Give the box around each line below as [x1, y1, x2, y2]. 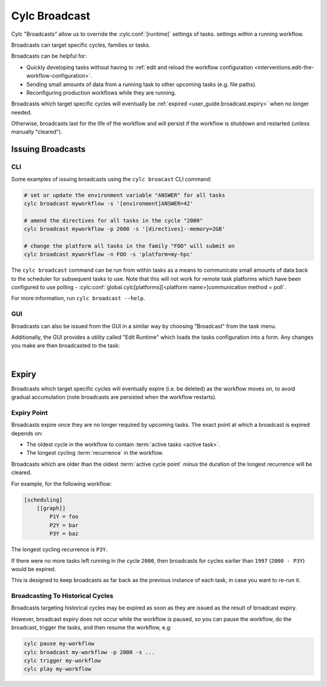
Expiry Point [11, 408, 48, 417]
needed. [11, 109, 32, 116]
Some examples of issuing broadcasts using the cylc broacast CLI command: [11, 175, 212, 183]
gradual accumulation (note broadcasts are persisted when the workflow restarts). [11, 394, 217, 401]
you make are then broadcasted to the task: [11, 342, 121, 349]
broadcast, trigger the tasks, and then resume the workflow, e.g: [11, 624, 172, 631]
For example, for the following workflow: [11, 480, 112, 488]
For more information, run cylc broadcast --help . [11, 295, 145, 302]
